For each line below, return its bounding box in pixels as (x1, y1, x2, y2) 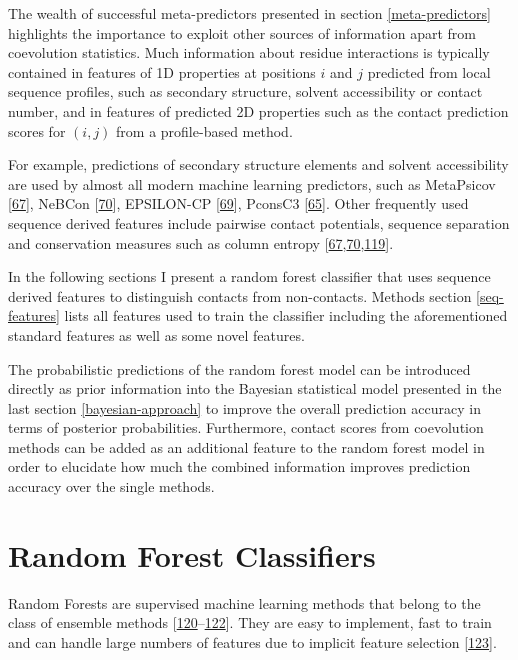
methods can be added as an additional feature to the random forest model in (8, 436, 485, 457)
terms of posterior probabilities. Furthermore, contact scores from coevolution (8, 417, 484, 438)
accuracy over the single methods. (8, 476, 215, 497)
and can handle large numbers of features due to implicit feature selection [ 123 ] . (8, 631, 497, 652)
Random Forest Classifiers (8, 534, 376, 575)
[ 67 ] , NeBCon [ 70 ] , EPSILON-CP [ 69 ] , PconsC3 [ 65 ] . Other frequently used (8, 193, 469, 214)
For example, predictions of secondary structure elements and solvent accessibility (8, 154, 509, 175)
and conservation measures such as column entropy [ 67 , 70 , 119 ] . (8, 232, 394, 253)
